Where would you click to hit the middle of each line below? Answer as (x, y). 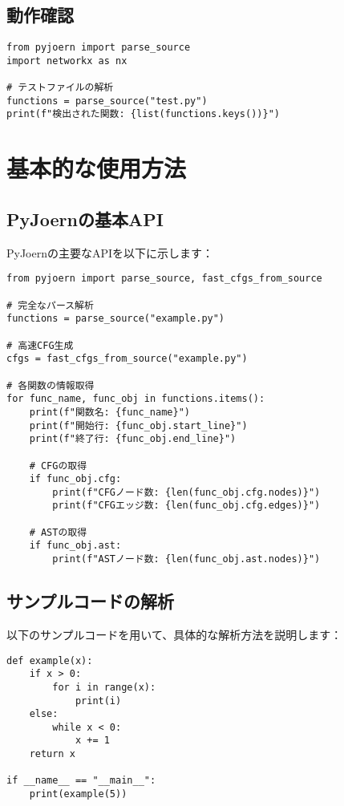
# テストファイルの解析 (60, 88)
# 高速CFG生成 (40, 345)
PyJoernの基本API (85, 219)
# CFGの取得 (58, 466)
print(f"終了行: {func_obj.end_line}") (133, 439)
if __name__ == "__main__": (81, 781)
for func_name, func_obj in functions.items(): (136, 399)
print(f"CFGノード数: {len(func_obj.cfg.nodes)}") (186, 492)
